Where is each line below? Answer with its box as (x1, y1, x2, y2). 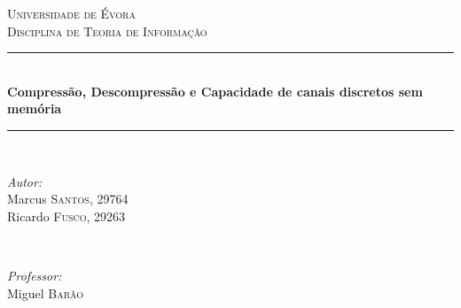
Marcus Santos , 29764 (7, 189, 129, 208)
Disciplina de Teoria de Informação (7, 21, 207, 40)
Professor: (7, 266, 62, 284)
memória (7, 99, 62, 118)
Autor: (7, 172, 43, 190)
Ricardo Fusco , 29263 (7, 206, 126, 225)
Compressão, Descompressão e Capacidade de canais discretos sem (7, 81, 423, 100)
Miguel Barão (7, 283, 84, 302)
